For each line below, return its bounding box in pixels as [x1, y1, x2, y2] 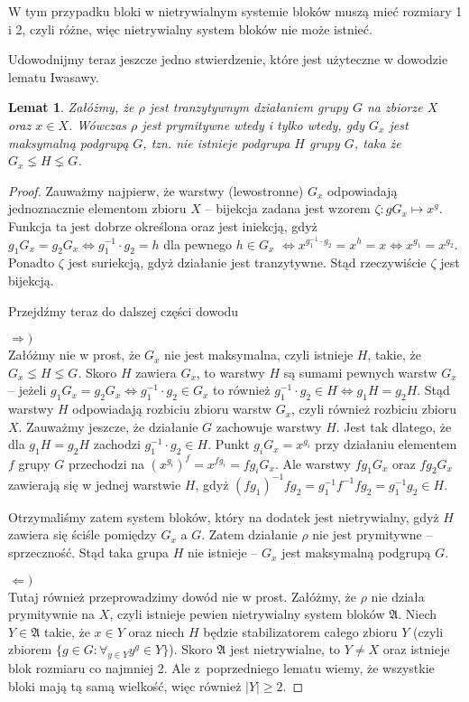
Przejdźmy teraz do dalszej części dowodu [8, 301, 239, 320]
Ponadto [8, 253, 55, 272]
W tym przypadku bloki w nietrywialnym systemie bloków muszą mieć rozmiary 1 [8, 2, 463, 20]
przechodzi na [68, 454, 144, 473]
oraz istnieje [382, 640, 450, 659]
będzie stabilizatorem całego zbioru [203, 622, 398, 641]
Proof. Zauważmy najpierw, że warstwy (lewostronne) [8, 181, 304, 200]
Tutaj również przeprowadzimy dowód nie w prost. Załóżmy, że [8, 586, 357, 605]
